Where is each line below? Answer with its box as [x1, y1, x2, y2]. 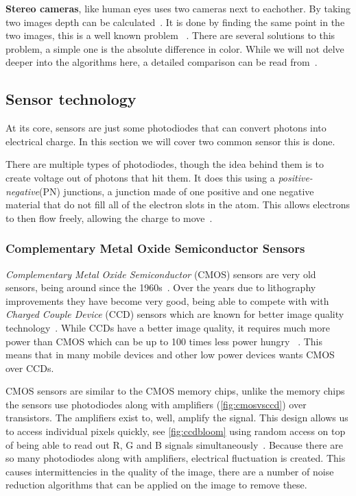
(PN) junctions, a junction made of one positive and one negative [39, 184, 314, 198]
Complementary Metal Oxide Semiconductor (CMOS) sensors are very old [5, 266, 316, 281]
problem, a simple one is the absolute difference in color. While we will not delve [5, 41, 344, 55]
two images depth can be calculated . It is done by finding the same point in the [5, 14, 345, 29]
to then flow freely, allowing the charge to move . [5, 210, 213, 225]
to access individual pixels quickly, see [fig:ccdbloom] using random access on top [5, 424, 346, 438]
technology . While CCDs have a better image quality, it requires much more [5, 320, 330, 334]
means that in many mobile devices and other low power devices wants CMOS [5, 347, 335, 362]
